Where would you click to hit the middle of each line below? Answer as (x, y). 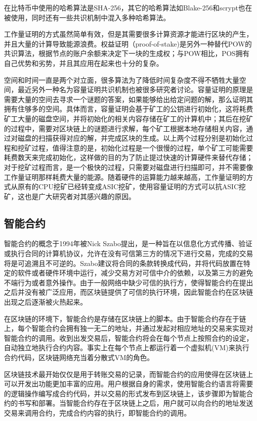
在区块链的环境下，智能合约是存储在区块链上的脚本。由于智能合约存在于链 (125, 318)
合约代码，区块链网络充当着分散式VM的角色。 (79, 357)
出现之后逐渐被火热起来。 (45, 302)
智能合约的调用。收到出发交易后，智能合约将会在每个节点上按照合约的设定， (128, 338)
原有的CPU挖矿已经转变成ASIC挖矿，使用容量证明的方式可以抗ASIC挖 (132, 186)
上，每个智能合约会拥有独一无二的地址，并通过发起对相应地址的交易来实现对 (128, 328)
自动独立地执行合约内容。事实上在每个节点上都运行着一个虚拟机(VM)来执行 (127, 347)
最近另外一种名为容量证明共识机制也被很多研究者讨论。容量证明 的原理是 (135, 89)
